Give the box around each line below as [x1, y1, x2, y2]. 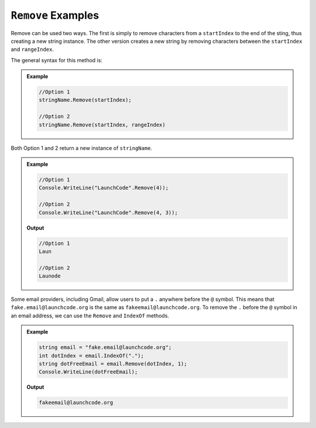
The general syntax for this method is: [11, 56, 102, 64]
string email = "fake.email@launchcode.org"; [39, 344, 172, 351]
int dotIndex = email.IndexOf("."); [39, 352, 145, 359]
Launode [39, 273, 61, 279]
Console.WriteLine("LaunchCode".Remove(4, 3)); [39, 209, 178, 216]
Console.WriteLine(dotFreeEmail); [39, 369, 138, 375]
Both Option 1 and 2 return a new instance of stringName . [11, 144, 152, 152]
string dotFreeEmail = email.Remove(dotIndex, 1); [39, 361, 187, 367]
